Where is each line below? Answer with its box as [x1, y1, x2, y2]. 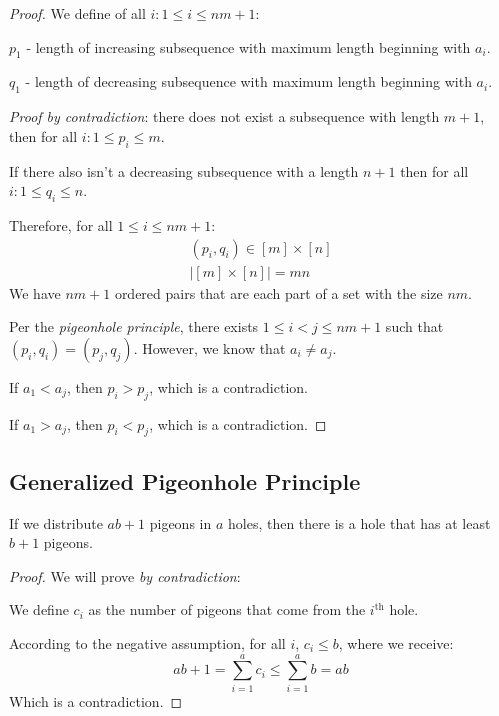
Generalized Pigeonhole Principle [9, 465, 361, 496]
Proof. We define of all [9, 3, 146, 23]
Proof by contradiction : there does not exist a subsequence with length [9, 106, 440, 127]
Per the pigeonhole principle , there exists [9, 316, 259, 337]
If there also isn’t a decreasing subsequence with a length [9, 160, 359, 181]
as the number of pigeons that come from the [88, 599, 366, 620]
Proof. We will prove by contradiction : [9, 565, 241, 586]
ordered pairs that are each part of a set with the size [114, 282, 443, 303]
